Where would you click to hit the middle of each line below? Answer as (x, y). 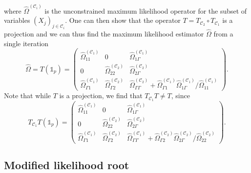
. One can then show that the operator (123, 20)
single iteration (26, 43)
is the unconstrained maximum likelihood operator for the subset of (146, 10)
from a (223, 33)
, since (180, 95)
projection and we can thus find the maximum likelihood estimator (104, 33)
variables (17, 20)
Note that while (28, 95)
